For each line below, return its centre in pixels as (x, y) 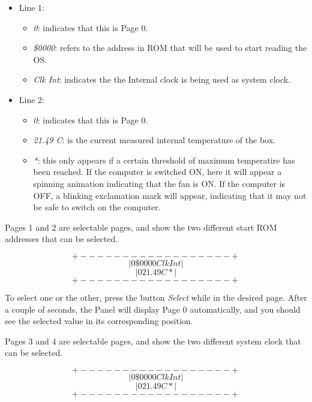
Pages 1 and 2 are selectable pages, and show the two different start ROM (141, 227)
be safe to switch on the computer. (97, 207)
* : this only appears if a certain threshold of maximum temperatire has (164, 160)
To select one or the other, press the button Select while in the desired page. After (156, 297)
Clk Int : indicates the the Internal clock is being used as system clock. (162, 79)
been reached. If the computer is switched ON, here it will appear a (157, 172)
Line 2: (31, 99)
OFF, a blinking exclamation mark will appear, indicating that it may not (170, 195)
